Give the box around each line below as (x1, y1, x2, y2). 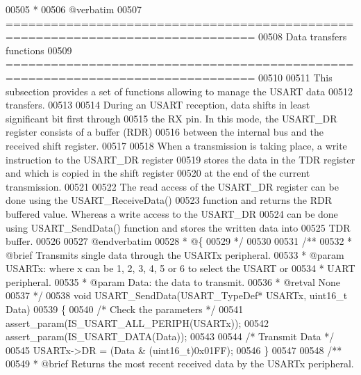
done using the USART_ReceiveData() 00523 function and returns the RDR (6, 193, 333, 207)
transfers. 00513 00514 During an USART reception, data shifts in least (6, 97, 310, 112)
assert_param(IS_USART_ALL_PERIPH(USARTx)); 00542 (6, 315, 269, 330)
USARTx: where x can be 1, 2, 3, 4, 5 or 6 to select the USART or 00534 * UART (6, 261, 355, 276)
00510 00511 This (258, 70, 333, 84)
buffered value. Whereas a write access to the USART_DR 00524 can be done (6, 206, 338, 221)
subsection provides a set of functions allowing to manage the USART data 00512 (6, 83, 353, 98)
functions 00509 (6, 42, 72, 57)
